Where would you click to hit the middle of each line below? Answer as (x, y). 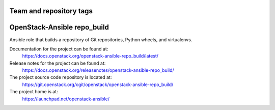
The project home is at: (34, 92)
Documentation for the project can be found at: (59, 49)
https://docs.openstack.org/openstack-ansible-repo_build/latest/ (90, 56)
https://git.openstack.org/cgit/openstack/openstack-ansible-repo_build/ (98, 85)
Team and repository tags (51, 11)
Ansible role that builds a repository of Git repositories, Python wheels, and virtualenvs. (101, 39)
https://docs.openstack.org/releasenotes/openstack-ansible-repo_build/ (98, 70)
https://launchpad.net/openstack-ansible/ (66, 99)
